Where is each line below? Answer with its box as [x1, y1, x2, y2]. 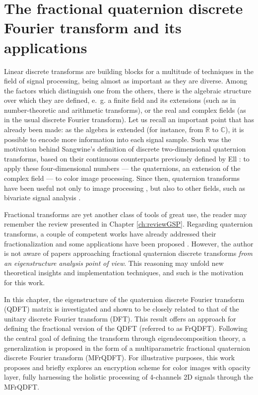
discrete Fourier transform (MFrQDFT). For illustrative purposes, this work [4, 352, 235, 363]
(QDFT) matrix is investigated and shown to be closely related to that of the [4, 304, 239, 314]
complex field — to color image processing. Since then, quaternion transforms [4, 173, 240, 183]
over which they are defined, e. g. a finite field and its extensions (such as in [4, 95, 236, 105]
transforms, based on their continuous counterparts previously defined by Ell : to [4, 153, 250, 163]
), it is [225, 124, 244, 135]
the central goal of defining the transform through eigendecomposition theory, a [4, 332, 246, 343]
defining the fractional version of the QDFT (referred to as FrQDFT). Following [4, 323, 248, 333]
